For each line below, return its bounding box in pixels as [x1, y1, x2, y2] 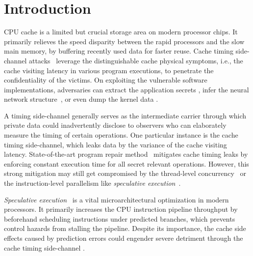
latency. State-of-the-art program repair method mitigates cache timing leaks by [4, 149, 248, 159]
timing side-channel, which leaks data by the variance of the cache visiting [4, 139, 227, 149]
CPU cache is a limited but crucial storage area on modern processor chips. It [4, 27, 238, 37]
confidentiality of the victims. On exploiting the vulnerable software [4, 75, 207, 85]
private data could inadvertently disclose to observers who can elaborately [4, 120, 227, 130]
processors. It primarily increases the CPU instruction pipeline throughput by [4, 204, 238, 214]
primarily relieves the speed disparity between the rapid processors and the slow [4, 36, 245, 46]
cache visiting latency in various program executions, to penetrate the [4, 65, 214, 75]
